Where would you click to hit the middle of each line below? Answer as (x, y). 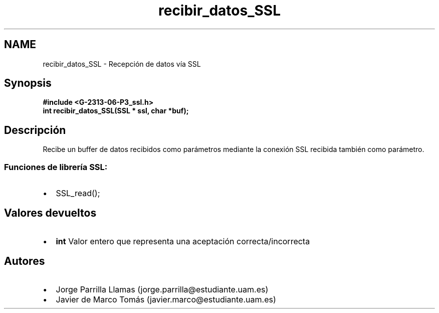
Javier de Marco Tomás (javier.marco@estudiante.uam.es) (166, 299)
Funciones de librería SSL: (56, 167)
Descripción (35, 130)
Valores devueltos (50, 213)
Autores (25, 261)
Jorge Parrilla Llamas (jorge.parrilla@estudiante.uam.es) (162, 289)
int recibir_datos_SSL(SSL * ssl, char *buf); (116, 111)
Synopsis (28, 83)
